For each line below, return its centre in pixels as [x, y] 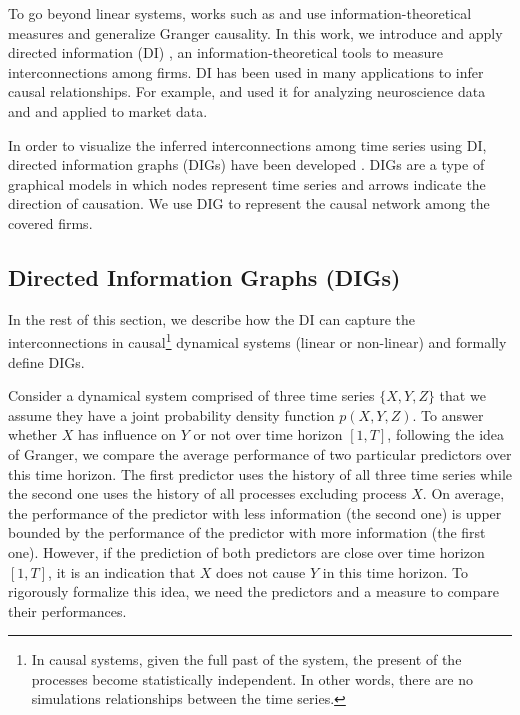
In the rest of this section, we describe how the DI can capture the [211, 318]
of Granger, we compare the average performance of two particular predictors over [260, 453]
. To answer [448, 414]
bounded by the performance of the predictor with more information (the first [247, 532]
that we [462, 395]
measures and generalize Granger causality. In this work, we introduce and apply [255, 32]
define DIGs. [46, 361]
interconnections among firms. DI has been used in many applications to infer [246, 71]
